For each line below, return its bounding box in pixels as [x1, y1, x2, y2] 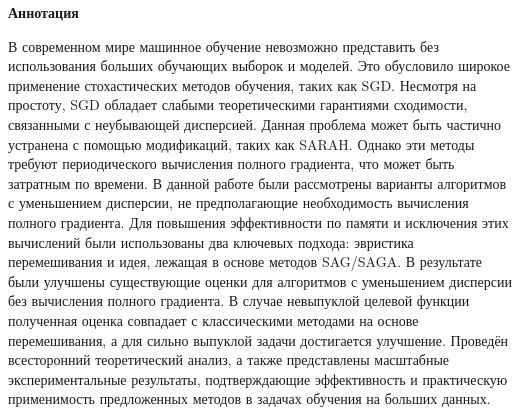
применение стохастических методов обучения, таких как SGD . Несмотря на [8, 74, 477, 95]
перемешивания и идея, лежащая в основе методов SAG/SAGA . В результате [8, 251, 483, 272]
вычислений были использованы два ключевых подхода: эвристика [8, 231, 414, 252]
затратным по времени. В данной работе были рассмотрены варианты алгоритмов [8, 172, 507, 193]
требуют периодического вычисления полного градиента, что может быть [8, 153, 455, 174]
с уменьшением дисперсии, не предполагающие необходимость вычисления [8, 192, 469, 213]
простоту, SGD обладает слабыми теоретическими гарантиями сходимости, [8, 94, 468, 115]
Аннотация [8, 2, 79, 22]
